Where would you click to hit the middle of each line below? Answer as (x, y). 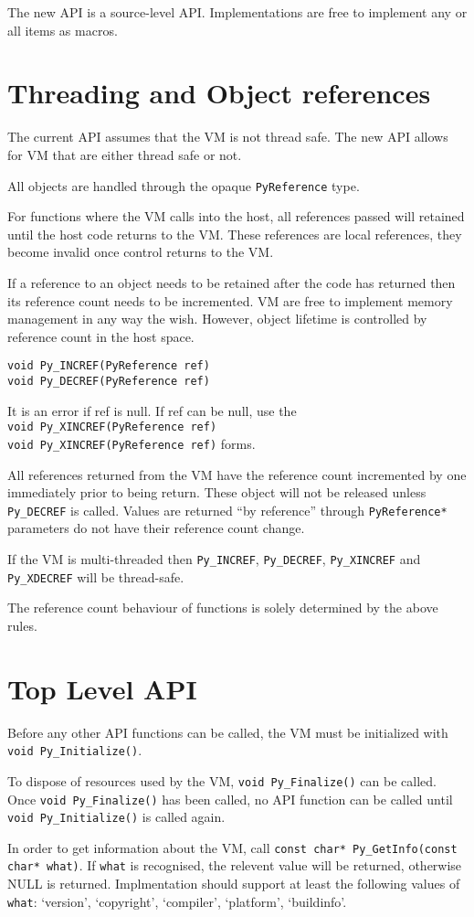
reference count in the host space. (101, 336)
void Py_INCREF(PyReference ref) (109, 366)
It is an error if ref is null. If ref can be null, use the (152, 410)
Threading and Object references (219, 93)
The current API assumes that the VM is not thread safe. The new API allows (228, 137)
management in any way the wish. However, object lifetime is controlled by (217, 319)
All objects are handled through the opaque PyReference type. (184, 185)
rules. (22, 625)
